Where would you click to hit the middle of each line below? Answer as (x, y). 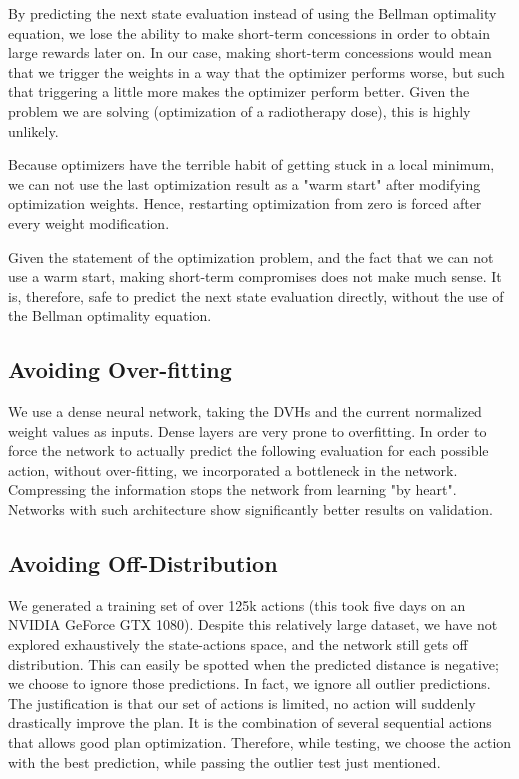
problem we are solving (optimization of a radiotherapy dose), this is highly (239, 110)
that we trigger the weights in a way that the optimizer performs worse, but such (256, 71)
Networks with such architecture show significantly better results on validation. (250, 509)
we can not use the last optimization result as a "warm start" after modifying (244, 183)
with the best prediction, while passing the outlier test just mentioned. (224, 761)
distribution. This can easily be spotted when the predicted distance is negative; (253, 663)
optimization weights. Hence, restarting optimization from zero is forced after (245, 203)
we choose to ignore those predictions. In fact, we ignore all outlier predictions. (249, 683)
